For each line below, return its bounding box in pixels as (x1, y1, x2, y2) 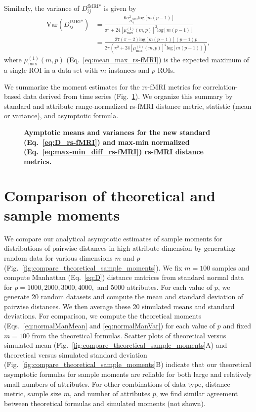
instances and (108, 65, 150, 75)
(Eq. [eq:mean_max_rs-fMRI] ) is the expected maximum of (66, 54, 250, 65)
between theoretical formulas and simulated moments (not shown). (4, 398, 206, 408)
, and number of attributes (70, 388, 150, 399)
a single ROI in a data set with (4, 65, 98, 75)
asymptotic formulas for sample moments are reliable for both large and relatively (4, 369, 252, 379)
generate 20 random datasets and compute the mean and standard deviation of (4, 291, 244, 302)
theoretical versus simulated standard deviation (4, 349, 147, 360)
